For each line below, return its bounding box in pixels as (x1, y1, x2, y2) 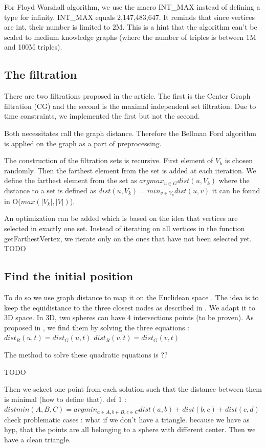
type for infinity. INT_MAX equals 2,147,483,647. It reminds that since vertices (4, 11, 255, 22)
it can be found (212, 185, 260, 195)
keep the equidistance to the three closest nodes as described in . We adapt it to (4, 302, 255, 312)
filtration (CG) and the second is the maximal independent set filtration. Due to (4, 100, 256, 111)
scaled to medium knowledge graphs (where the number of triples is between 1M (4, 31, 256, 42)
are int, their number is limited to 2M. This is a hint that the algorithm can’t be (4, 21, 257, 32)
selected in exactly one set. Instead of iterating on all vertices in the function (4, 222, 245, 233)
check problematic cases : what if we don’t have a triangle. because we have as (4, 414, 250, 424)
